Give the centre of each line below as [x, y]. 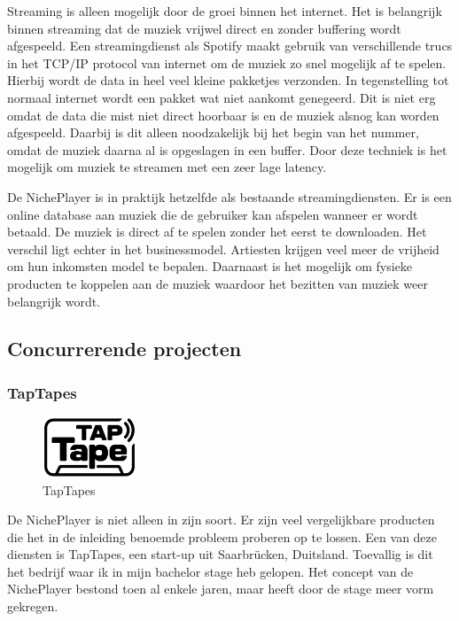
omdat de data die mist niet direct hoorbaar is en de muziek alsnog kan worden [223, 115]
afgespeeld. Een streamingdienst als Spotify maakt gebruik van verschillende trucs [230, 46]
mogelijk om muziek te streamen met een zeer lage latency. [167, 167]
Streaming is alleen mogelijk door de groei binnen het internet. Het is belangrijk [225, 11]
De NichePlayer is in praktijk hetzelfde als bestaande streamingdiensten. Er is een [229, 196]
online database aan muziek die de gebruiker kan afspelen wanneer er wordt [213, 214]
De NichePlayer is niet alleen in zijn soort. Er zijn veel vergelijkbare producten [221, 520]
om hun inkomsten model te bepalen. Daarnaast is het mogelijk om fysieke [210, 266]
